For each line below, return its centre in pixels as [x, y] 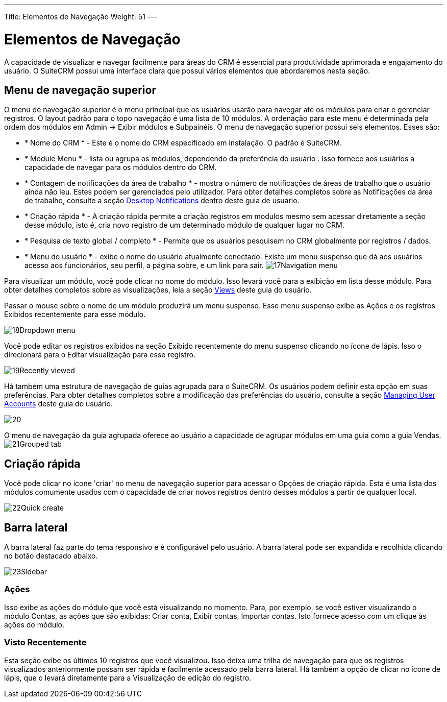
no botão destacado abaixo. [51, 556]
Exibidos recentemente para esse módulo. [75, 314]
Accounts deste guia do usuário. [59, 404]
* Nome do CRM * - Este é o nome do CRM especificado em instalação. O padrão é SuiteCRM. [183, 143]
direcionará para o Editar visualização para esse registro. [100, 355]
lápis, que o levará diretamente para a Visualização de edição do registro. [128, 677]
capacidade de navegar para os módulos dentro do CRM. [121, 167]
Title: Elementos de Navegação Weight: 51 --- [81, 17]
